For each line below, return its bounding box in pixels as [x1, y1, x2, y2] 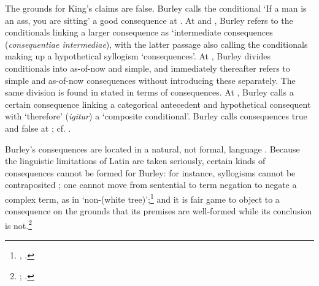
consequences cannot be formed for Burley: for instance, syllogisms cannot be [5, 166, 296, 179]
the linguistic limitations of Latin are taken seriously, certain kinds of [5, 154, 266, 167]
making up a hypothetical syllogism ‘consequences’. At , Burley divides [5, 50, 271, 62]
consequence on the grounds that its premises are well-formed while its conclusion [5, 205, 312, 217]
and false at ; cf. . [5, 121, 71, 134]
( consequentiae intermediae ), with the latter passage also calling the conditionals [5, 37, 308, 50]
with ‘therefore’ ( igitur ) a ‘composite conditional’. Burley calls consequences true [5, 110, 307, 122]
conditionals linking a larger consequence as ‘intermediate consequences [5, 26, 273, 39]
